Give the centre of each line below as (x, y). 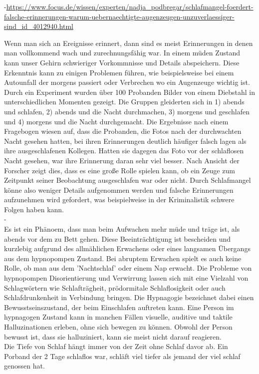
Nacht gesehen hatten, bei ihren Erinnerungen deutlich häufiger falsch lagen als (125, 141)
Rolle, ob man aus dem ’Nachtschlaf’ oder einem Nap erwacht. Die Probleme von (128, 268)
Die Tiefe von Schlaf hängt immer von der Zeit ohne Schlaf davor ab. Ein (116, 346)
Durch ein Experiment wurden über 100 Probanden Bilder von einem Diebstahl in (130, 92)
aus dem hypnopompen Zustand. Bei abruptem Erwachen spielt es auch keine (123, 258)
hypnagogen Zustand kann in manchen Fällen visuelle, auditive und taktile (118, 317)
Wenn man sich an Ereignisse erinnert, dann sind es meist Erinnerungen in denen (129, 43)
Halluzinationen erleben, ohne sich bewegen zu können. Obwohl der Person (118, 327)
